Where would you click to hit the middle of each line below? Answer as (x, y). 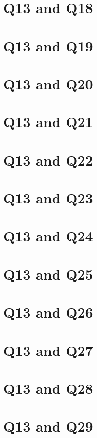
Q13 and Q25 (48, 274)
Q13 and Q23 (48, 198)
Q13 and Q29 (48, 426)
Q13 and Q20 (48, 83)
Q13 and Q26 (48, 312)
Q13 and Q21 (48, 122)
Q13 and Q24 (48, 236)
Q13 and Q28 (48, 388)
